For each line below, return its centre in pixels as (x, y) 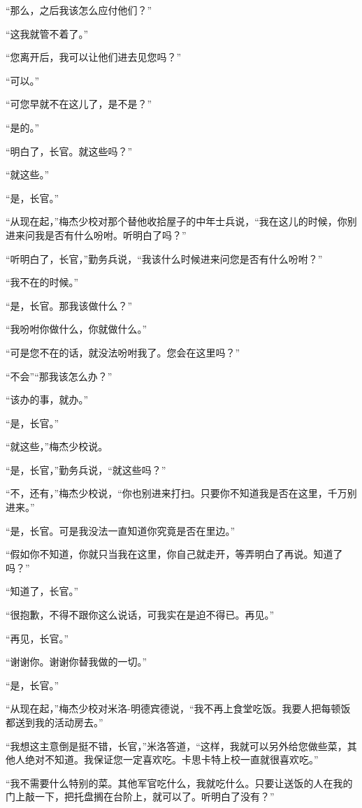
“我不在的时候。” (42, 282)
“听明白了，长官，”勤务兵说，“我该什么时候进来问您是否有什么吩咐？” (164, 258)
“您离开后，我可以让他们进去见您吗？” (94, 57)
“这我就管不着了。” (47, 33)
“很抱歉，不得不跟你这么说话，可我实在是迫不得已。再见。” (140, 615)
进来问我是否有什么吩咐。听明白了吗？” (96, 235)
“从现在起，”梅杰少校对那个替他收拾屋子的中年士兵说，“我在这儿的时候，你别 (181, 221)
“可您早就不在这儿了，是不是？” (79, 104)
